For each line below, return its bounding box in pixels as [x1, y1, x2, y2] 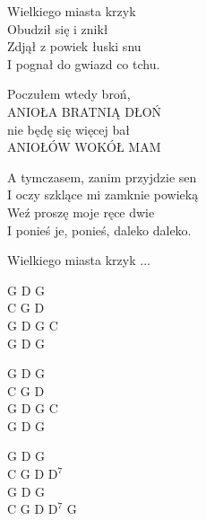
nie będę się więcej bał [7, 119, 130, 138]
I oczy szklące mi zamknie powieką [7, 185, 199, 204]
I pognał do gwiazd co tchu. [7, 54, 160, 73]
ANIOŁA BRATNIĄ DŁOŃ [7, 102, 162, 120]
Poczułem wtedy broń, [7, 84, 131, 103]
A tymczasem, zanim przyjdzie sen [7, 167, 197, 186]
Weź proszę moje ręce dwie [7, 202, 155, 221]
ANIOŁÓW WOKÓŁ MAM [7, 137, 161, 156]
